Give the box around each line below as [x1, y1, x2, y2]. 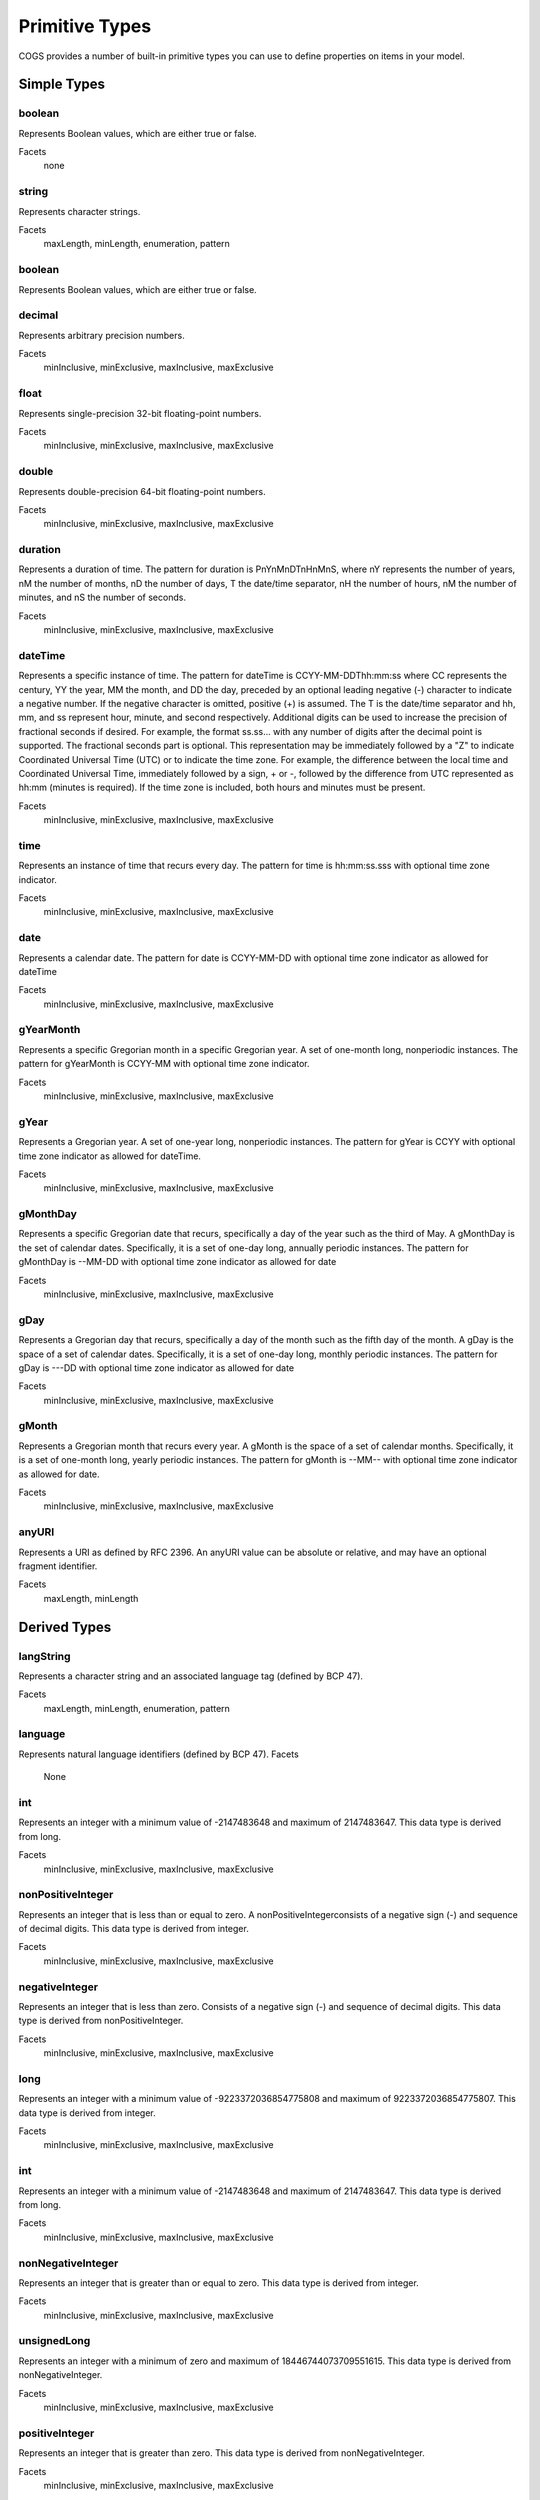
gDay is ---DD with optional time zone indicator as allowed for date [18, 1361, 295, 1374]
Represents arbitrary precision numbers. [18, 329, 185, 341]
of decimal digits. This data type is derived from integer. [18, 1923, 249, 1935]
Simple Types [18, 76, 105, 93]
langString [18, 1649, 71, 1663]
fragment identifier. [18, 1560, 98, 1572]
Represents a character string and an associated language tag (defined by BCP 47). [18, 1670, 364, 1682]
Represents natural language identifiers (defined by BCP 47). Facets [18, 1748, 299, 1760]
